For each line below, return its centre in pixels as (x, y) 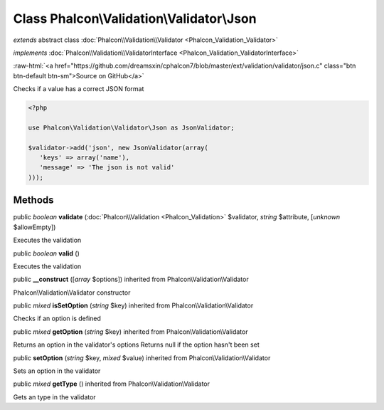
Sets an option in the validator (57, 371)
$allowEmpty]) (34, 227)
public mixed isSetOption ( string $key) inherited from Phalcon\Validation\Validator (133, 305)
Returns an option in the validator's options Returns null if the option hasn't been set (136, 345)
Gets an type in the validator (54, 397)
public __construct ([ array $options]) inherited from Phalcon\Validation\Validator (131, 279)
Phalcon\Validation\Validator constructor (72, 293)
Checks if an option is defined (57, 319)
